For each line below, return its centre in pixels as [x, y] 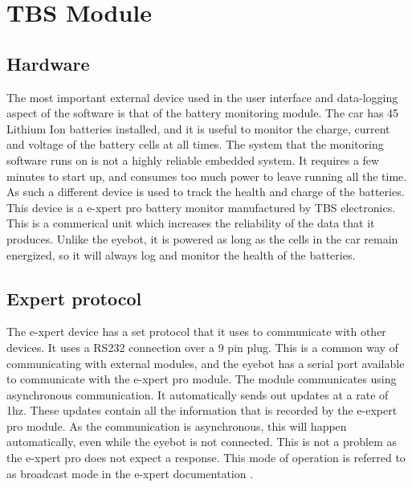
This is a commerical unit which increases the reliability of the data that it [191, 223]
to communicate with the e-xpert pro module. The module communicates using [202, 379]
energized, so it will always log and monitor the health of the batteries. [181, 254]
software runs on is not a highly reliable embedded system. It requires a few [193, 160]
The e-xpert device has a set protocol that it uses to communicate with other [196, 331]
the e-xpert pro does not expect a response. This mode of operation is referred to [206, 458]
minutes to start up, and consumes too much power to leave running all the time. [207, 176]
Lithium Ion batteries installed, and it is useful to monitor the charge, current [198, 128]
